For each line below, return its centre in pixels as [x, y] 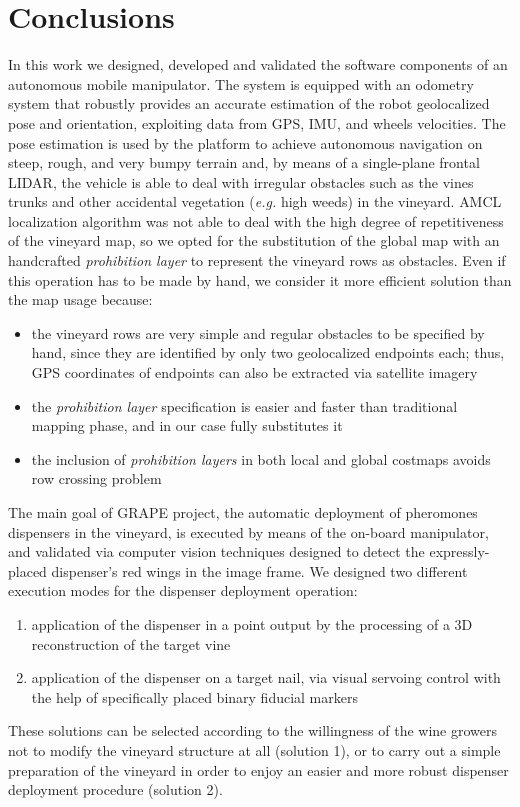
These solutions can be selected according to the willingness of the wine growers [253, 730]
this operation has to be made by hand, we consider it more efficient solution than [260, 279]
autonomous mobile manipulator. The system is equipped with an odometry [241, 83]
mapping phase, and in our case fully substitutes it [187, 425]
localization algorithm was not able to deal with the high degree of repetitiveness [256, 220]
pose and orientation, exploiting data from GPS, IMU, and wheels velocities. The [257, 122]
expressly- [459, 551]
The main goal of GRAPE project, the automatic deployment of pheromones [243, 512]
